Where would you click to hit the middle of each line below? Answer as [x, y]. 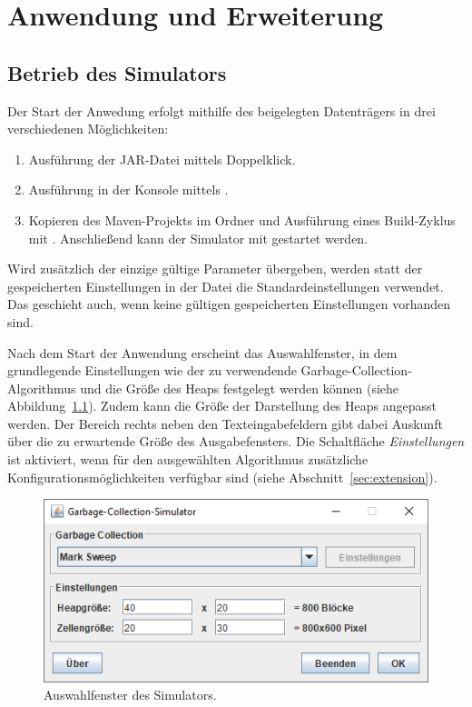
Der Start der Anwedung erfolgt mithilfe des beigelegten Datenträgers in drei [221, 110]
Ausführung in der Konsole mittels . [128, 189]
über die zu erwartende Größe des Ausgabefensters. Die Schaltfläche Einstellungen [236, 441]
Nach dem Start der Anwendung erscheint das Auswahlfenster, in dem [202, 352]
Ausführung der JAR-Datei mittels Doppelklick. [162, 159]
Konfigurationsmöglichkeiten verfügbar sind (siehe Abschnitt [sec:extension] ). [222, 477]
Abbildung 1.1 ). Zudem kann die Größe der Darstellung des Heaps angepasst [222, 406]
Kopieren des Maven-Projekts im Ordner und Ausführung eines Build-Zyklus [242, 219]
